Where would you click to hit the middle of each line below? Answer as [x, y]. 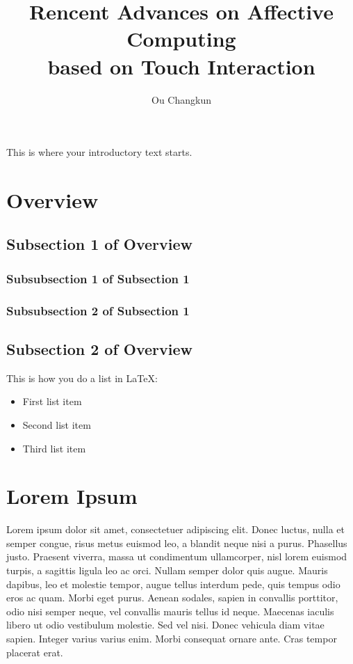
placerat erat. [35, 652]
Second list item [57, 424]
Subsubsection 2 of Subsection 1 [98, 310]
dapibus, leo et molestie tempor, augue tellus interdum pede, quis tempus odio [173, 584]
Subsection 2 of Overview [100, 348]
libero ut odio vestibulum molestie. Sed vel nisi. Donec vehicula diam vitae [165, 625]
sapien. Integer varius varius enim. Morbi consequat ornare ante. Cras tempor [172, 638]
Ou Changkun [181, 99]
